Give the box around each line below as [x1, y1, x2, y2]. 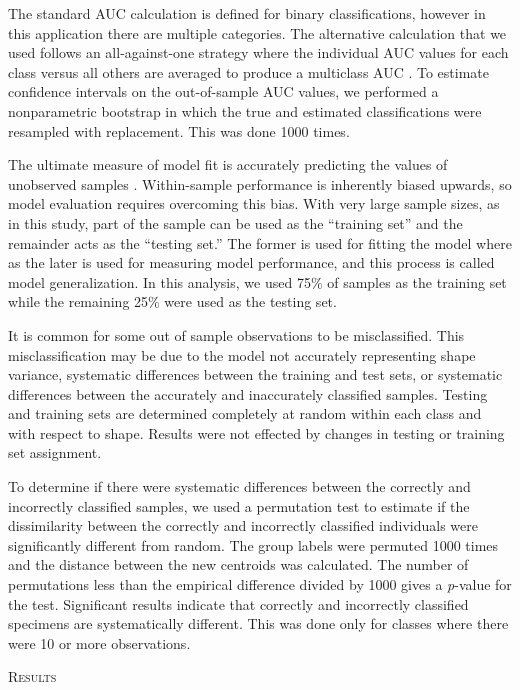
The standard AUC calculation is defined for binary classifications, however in [8, 3, 486, 23]
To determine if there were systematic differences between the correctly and [8, 476, 471, 497]
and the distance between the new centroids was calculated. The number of [8, 554, 469, 575]
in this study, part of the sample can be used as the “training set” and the [8, 212, 463, 233]
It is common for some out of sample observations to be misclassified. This [8, 324, 465, 345]
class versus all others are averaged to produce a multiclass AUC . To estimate [8, 61, 490, 82]
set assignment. [8, 442, 102, 463]
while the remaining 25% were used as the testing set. [8, 291, 337, 312]
